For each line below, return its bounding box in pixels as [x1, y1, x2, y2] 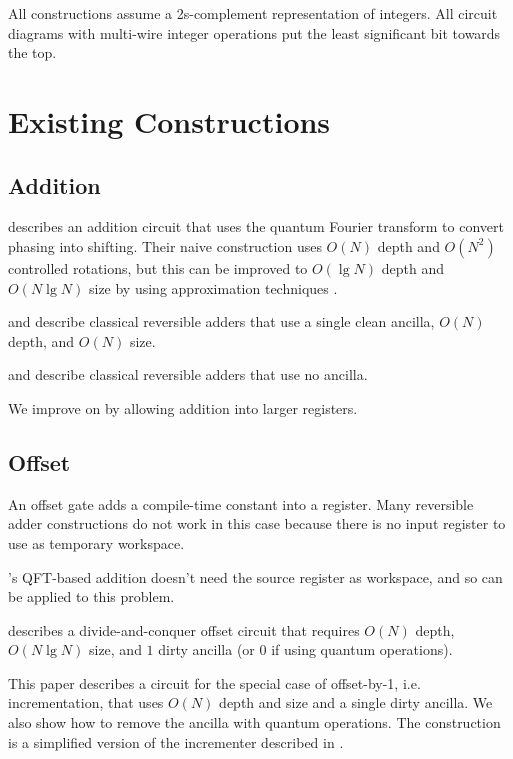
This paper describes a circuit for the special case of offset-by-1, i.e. [8, 672, 421, 693]
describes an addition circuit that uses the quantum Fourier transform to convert [8, 216, 504, 237]
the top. [8, 42, 57, 63]
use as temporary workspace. [8, 532, 185, 553]
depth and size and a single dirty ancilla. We [219, 692, 493, 713]
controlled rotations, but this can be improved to [8, 257, 308, 278]
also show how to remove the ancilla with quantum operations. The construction [8, 712, 501, 733]
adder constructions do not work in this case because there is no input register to [8, 513, 506, 534]
